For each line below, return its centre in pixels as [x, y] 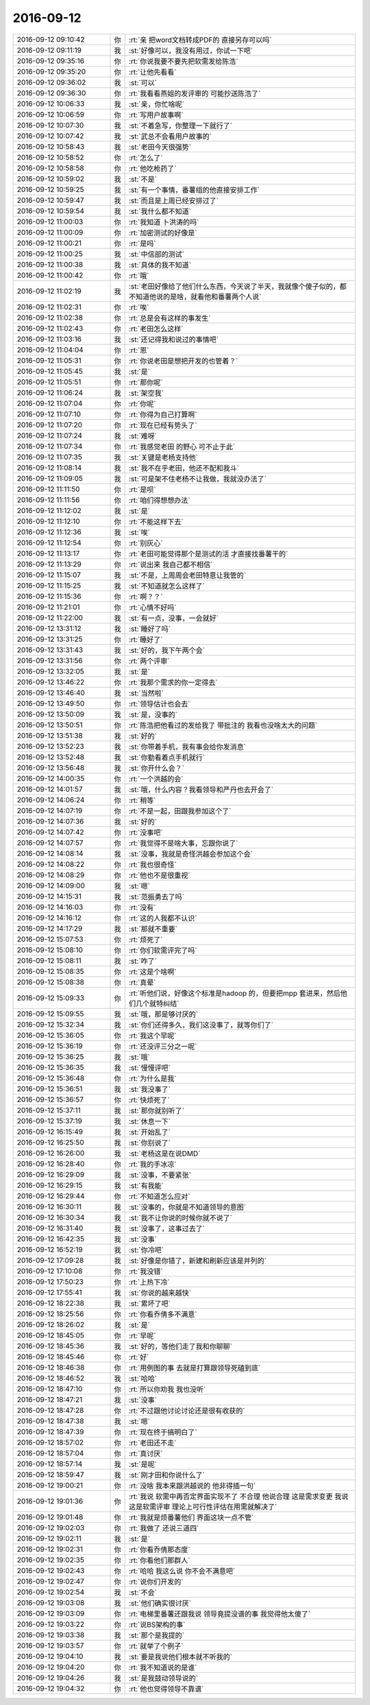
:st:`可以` [143, 82]
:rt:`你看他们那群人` [160, 1560]
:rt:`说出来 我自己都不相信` [171, 564]
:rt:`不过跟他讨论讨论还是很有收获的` [187, 1411]
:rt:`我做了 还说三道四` [164, 1528]
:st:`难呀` [143, 436]
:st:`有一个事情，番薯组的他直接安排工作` [194, 190]
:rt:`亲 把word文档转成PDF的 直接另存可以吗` [200, 40]
